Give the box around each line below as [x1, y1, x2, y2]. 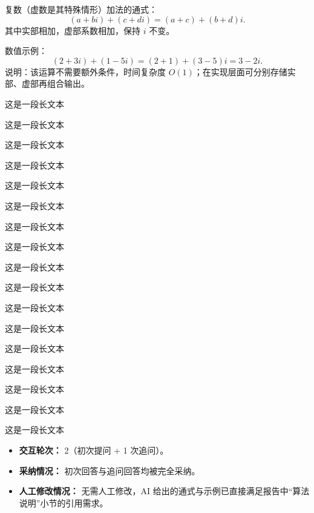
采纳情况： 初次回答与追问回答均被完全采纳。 [19, 464, 200, 477]
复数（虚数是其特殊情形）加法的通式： [5, 3, 157, 15]
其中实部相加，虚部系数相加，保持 [5, 24, 140, 36]
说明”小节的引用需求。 [19, 496, 108, 509]
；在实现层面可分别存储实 [194, 65, 296, 78]
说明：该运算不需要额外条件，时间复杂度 [5, 65, 166, 78]
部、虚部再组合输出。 [5, 77, 90, 90]
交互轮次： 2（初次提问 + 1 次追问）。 [19, 444, 169, 457]
